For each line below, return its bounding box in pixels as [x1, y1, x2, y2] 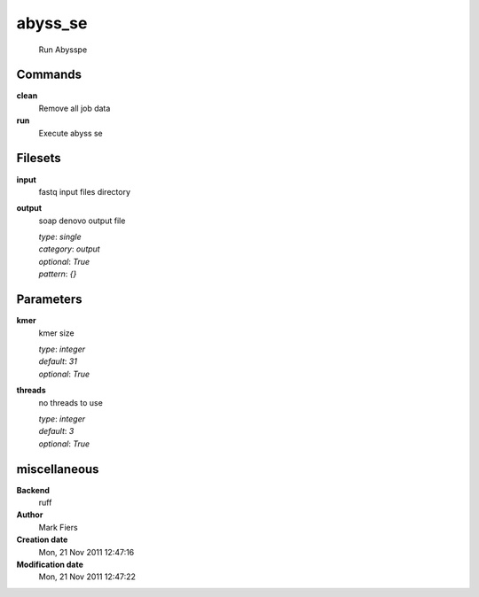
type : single [38, 231, 82, 243]
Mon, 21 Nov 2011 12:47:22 [38, 571, 137, 582]
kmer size [38, 328, 75, 338]
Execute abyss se [38, 128, 104, 138]
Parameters [16, 292, 82, 307]
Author [16, 509, 43, 520]
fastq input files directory [38, 186, 131, 197]
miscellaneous [16, 461, 99, 477]
